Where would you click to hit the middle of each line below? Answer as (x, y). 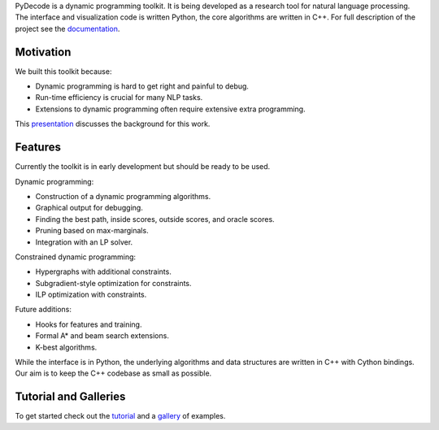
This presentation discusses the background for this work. (113, 124)
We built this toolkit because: (63, 71)
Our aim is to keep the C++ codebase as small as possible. (113, 373)
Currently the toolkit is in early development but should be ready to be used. (143, 167)
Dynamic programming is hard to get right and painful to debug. (142, 86)
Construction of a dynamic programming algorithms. (123, 196)
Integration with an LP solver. (84, 242)
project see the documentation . (67, 28)
